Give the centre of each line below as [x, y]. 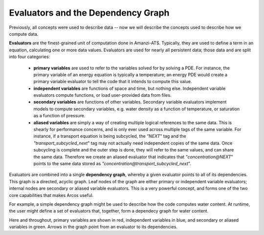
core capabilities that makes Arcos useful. [51, 195]
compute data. [24, 34]
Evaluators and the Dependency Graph [89, 13]
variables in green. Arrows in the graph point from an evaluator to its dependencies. [93, 227]
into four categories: [30, 57]
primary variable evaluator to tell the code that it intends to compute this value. [113, 82]
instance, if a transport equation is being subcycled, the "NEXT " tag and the [110, 136]
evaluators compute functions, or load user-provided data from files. [102, 95]
